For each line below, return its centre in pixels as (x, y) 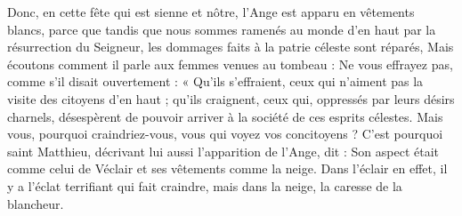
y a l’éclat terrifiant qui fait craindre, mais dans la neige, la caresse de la (205, 185)
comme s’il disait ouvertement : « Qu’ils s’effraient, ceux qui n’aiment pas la (215, 81)
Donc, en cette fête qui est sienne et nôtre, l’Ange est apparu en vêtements (211, 12)
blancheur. (36, 203)
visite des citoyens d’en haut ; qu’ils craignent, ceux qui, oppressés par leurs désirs (231, 98)
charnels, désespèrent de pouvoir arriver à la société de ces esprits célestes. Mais (225, 116)
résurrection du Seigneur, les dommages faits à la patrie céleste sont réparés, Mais (231, 47)
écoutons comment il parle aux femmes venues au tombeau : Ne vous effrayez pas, (230, 64)
